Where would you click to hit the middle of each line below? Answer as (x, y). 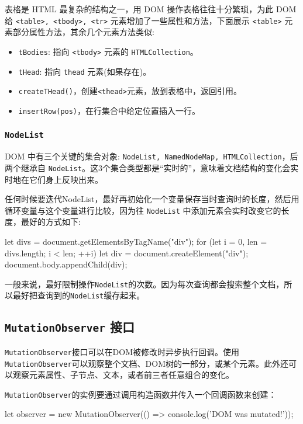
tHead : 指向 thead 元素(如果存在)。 (85, 71)
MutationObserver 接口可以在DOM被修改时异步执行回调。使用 (122, 351)
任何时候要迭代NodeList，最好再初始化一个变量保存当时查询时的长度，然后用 (152, 199)
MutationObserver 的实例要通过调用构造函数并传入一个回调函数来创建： (141, 394)
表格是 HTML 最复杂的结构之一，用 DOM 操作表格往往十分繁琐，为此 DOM (151, 9)
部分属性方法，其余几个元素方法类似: (83, 32)
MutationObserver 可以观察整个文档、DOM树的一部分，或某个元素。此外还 (147, 363)
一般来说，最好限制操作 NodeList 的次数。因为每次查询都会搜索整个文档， (144, 284)
